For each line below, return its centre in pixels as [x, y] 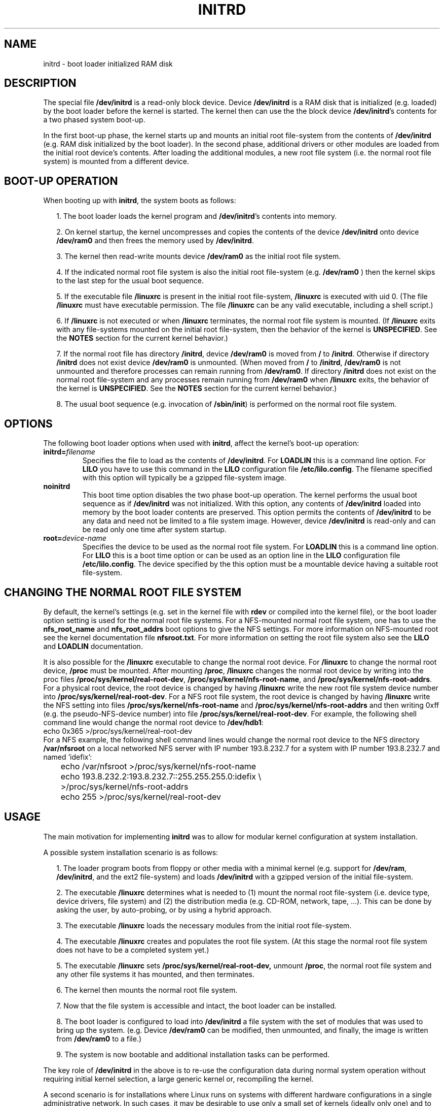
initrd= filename [69, 452]
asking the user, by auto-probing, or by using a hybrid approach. [164, 909]
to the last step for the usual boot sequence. [130, 281]
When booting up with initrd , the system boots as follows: [140, 201]
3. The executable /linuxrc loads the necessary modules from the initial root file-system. [204, 925]
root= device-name [75, 538]
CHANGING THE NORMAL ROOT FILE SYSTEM [123, 592]
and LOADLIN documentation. [93, 646]
